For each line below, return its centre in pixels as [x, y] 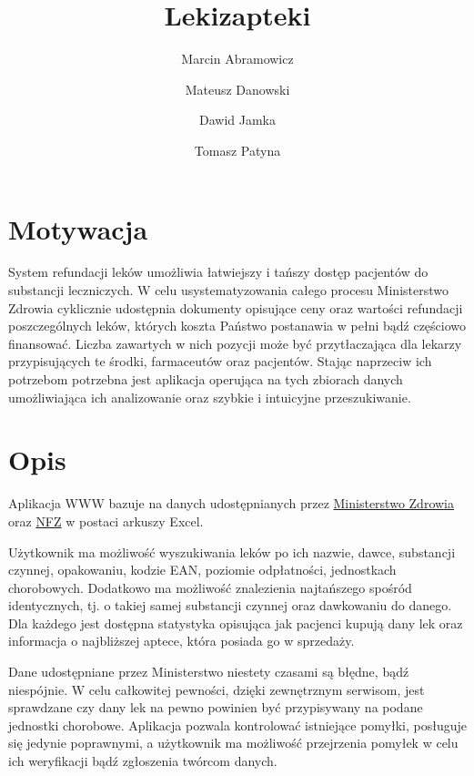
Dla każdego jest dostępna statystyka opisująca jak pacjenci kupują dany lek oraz [236, 623]
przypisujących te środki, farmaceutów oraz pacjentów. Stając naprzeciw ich [220, 361]
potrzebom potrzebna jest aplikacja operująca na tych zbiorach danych [206, 379]
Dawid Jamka [237, 120]
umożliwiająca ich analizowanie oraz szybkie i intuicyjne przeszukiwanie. [210, 397]
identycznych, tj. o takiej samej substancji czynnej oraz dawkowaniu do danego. [230, 605]
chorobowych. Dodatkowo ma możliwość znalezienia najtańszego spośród [210, 587]
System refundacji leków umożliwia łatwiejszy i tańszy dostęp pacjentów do [218, 272]
